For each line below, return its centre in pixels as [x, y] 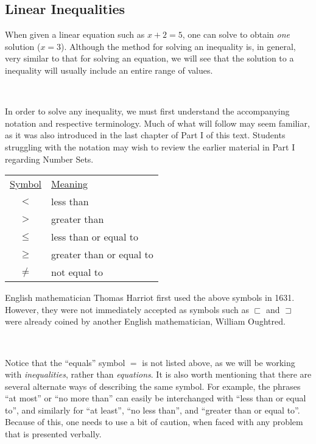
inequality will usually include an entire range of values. [109, 70]
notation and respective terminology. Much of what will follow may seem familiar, [157, 123]
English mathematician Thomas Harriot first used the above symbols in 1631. [150, 298]
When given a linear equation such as [75, 34]
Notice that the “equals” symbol [65, 362]
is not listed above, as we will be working [219, 362]
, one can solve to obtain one [236, 34]
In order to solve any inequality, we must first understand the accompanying [147, 111]
